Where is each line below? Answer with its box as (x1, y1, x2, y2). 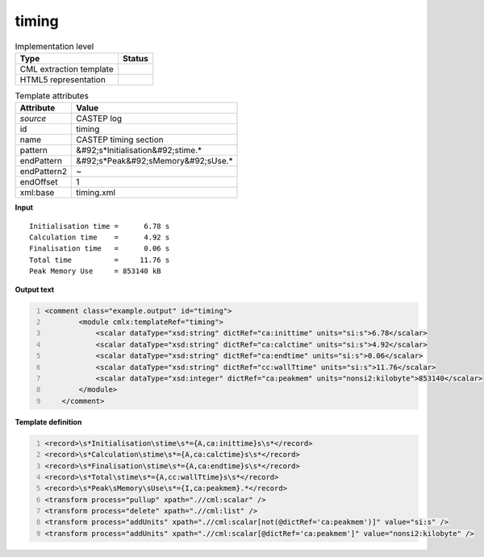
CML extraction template (19, 63, 114, 74)
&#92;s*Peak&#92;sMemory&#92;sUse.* (76, 156, 233, 167)
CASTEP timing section (76, 134, 165, 145)
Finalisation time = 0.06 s (29, 244, 170, 253)
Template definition (15, 417, 82, 426)
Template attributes (15, 90, 89, 102)
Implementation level (15, 40, 94, 52)
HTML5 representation (19, 73, 106, 85)
